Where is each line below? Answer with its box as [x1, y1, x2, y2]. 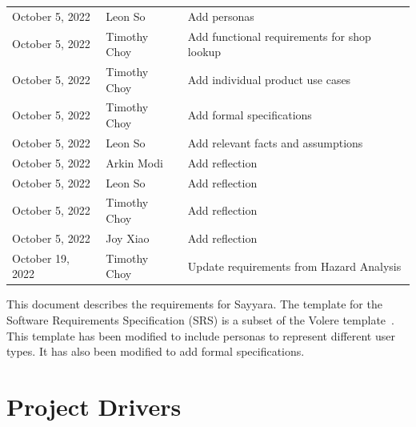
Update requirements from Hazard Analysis [187, 257, 402, 274]
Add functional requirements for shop [187, 27, 371, 44]
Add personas [187, 7, 254, 24]
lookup [187, 43, 222, 60]
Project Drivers [6, 389, 182, 422]
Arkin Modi [106, 154, 163, 171]
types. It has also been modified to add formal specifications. [6, 343, 305, 360]
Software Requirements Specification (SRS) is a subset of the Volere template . [6, 312, 394, 328]
